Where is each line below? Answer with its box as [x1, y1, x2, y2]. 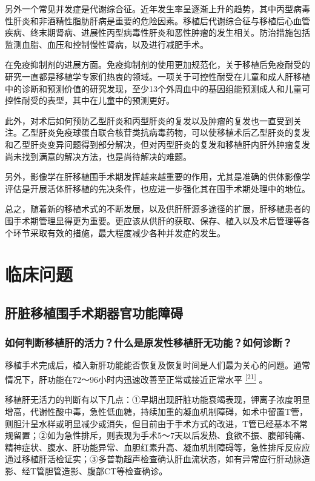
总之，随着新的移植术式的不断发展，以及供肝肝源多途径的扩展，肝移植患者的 [5, 202, 310, 215]
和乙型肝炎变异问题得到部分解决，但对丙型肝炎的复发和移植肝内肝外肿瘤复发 [5, 138, 310, 150]
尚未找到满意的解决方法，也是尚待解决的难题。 [5, 150, 191, 162]
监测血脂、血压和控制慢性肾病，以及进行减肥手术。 [5, 38, 208, 50]
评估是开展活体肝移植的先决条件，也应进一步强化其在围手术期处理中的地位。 [5, 182, 310, 194]
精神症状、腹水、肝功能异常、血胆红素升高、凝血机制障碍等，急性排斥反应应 [5, 440, 310, 453]
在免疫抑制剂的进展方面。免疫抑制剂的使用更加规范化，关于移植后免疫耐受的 [5, 58, 310, 71]
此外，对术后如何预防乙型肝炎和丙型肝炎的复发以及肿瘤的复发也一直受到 [5, 114, 293, 127]
